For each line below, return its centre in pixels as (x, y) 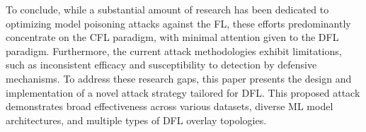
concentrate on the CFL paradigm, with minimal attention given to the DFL (172, 37)
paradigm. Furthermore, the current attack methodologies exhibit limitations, (174, 50)
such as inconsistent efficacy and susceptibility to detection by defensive (161, 65)
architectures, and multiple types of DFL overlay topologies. (136, 120)
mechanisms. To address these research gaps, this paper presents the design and (179, 78)
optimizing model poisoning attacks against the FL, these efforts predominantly (178, 23)
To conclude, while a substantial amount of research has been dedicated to (167, 9)
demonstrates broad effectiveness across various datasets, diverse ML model (170, 106)
